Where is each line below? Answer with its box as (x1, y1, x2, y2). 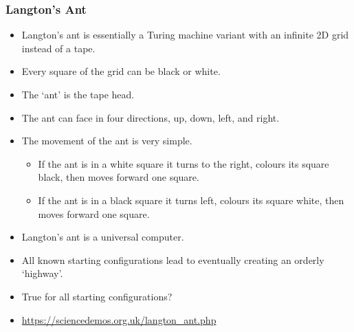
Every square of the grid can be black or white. (21, 64, 221, 78)
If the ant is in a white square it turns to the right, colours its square (38, 156, 329, 170)
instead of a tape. (21, 41, 96, 55)
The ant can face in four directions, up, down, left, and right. (21, 110, 280, 124)
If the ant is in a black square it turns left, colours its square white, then (38, 192, 344, 207)
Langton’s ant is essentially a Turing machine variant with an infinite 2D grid (21, 27, 349, 42)
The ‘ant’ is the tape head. (21, 87, 135, 101)
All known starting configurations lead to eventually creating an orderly (21, 252, 324, 267)
